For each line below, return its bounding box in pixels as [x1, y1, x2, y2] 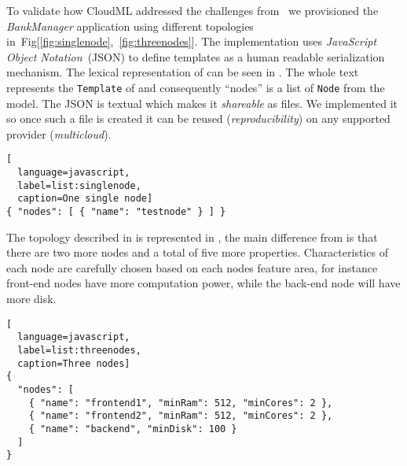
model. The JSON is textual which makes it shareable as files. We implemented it [6, 94, 398, 111]
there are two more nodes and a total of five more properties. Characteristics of [6, 244, 388, 261]
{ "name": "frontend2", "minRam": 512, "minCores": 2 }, [28, 410, 333, 422]
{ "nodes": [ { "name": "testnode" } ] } [6, 206, 226, 218]
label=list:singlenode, [17, 179, 141, 191]
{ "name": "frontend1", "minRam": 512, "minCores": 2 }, [28, 397, 333, 409]
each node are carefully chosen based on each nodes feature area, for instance [6, 259, 378, 276]
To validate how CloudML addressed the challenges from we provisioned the [6, 2, 379, 18]
